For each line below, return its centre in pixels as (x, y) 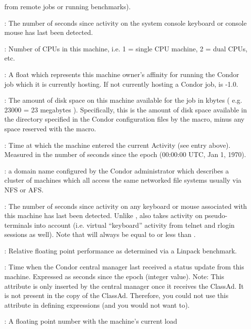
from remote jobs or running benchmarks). (68, 6)
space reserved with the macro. (50, 128)
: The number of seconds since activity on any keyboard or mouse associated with (126, 206)
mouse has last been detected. (49, 32)
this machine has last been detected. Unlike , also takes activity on (103, 215)
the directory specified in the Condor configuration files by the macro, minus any (125, 119)
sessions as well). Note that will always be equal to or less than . (100, 234)
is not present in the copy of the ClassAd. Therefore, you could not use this (117, 295)
